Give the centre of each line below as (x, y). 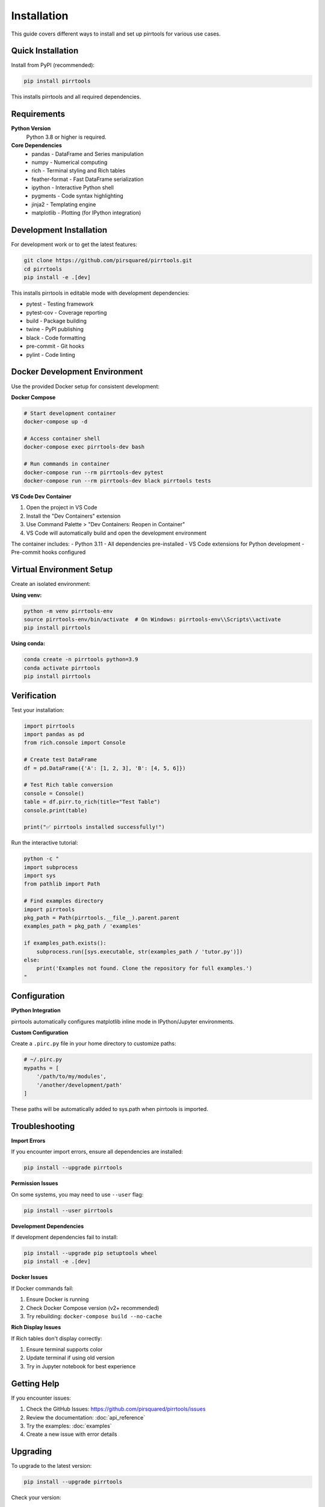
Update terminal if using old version (70, 1358)
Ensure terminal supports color (64, 1350)
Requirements (38, 114)
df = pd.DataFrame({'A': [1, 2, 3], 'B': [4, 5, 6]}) (105, 768)
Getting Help (35, 1383)
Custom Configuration (40, 1033)
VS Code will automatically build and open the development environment (116, 533)
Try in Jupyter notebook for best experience (81, 1366)
